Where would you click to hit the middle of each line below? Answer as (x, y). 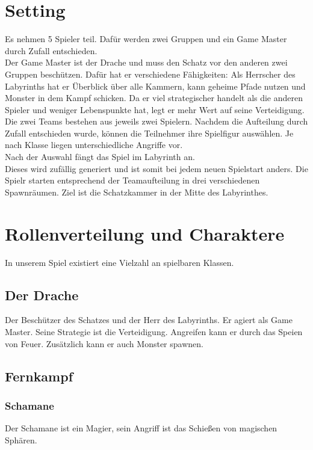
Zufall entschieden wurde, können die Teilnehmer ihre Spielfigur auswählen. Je (149, 133)
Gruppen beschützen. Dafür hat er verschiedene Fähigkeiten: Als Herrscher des (150, 74)
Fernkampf (39, 376)
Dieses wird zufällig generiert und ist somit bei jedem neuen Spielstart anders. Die (156, 168)
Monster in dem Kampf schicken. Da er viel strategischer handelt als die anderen (154, 98)
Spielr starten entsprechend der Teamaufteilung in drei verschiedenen (132, 180)
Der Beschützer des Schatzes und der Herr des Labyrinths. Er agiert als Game (149, 320)
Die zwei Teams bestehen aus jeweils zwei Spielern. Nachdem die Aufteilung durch (156, 121)
